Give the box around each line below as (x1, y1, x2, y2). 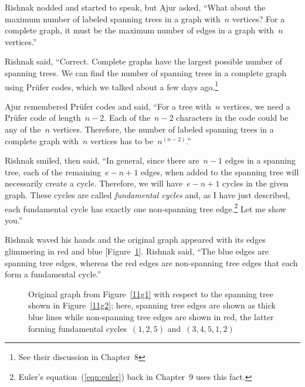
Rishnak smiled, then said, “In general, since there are (5, 154, 199, 167)
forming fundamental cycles (28, 322, 127, 334)
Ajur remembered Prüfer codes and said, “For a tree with (5, 100, 211, 112)
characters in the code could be (176, 111, 289, 124)
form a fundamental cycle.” (5, 268, 101, 280)
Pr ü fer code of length (5, 111, 81, 124)
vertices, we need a (223, 100, 290, 112)
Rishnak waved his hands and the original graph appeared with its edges (5, 233, 266, 246)
